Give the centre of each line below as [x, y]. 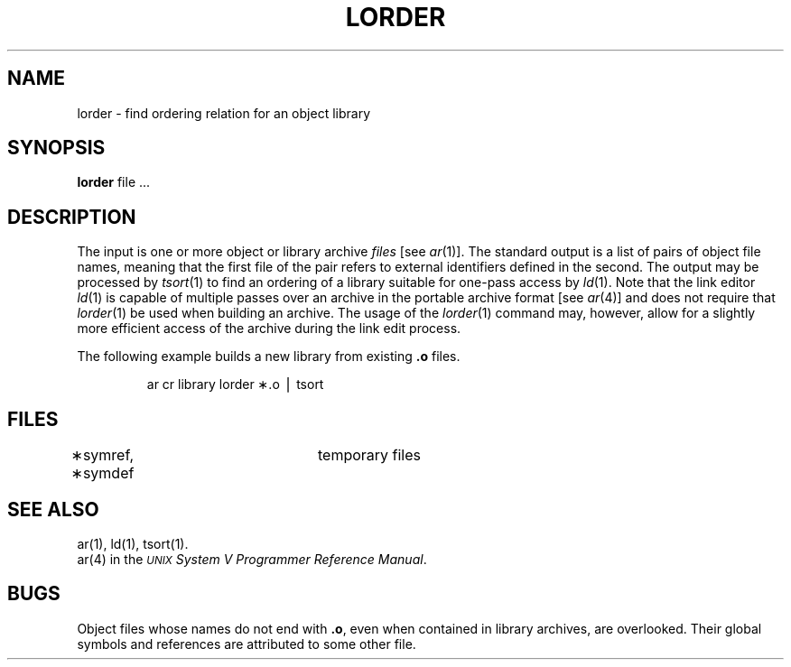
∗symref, [102, 455]
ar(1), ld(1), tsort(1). [133, 543]
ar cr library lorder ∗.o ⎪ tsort [235, 384]
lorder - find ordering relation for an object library [223, 113]
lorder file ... [114, 182]
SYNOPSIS [56, 148]
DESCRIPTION [72, 217]
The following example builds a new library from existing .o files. [269, 357]
